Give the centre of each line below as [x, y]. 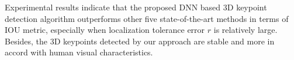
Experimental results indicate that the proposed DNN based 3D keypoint [136, 7]
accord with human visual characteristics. [79, 52]
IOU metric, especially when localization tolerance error [105, 30]
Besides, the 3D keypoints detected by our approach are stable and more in [140, 41]
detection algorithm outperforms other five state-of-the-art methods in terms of [147, 18]
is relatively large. [245, 30]
